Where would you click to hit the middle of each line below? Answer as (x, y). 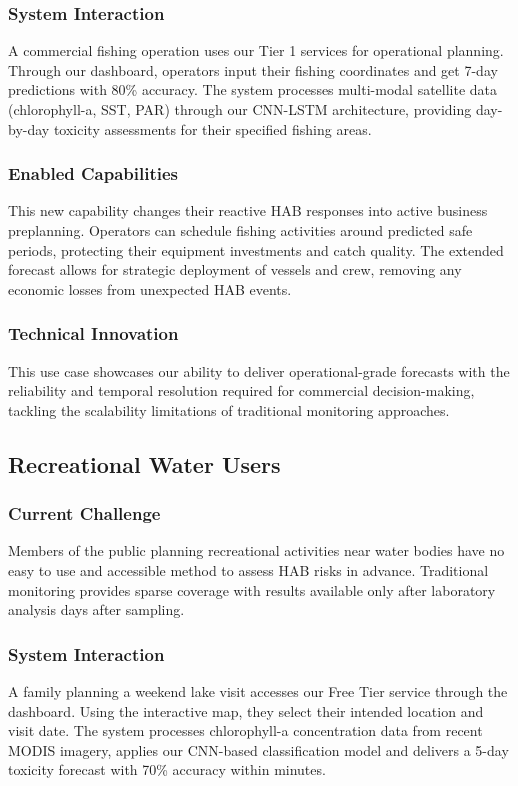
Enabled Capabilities (93, 173)
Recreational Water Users (144, 463)
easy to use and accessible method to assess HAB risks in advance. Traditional (248, 569)
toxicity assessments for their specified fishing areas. (212, 128)
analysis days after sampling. (96, 609)
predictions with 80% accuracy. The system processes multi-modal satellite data (253, 89)
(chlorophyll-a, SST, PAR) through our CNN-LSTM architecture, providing (240, 109)
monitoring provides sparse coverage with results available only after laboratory (252, 589)
